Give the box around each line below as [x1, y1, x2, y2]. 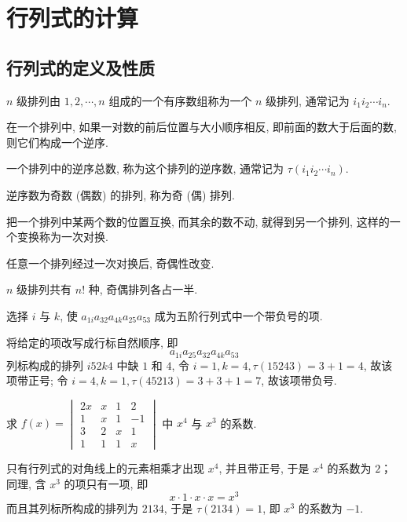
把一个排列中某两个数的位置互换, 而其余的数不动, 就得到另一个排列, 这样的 [6, 213, 390, 229]
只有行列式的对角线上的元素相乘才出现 [6, 460, 204, 476]
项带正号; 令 [6, 372, 68, 389]
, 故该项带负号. [261, 372, 337, 389]
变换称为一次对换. [16, 228, 108, 245]
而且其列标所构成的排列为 [6, 500, 138, 517]
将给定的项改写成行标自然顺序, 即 [6, 334, 178, 350]
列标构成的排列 [6, 356, 83, 373]
